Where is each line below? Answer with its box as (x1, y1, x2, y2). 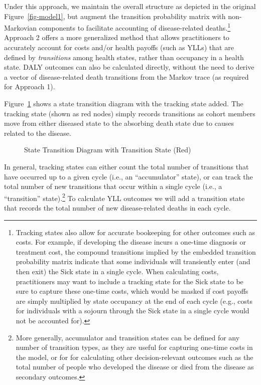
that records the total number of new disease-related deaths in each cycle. (4, 203, 231, 213)
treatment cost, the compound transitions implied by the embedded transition (16, 246, 256, 257)
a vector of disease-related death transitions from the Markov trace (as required (4, 71, 249, 82)
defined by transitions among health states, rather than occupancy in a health (4, 52, 244, 62)
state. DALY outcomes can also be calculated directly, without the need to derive (4, 62, 254, 72)
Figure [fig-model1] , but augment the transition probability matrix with (4, 11, 226, 21)
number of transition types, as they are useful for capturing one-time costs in (16, 342, 253, 352)
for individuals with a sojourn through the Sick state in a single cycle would (16, 305, 249, 316)
